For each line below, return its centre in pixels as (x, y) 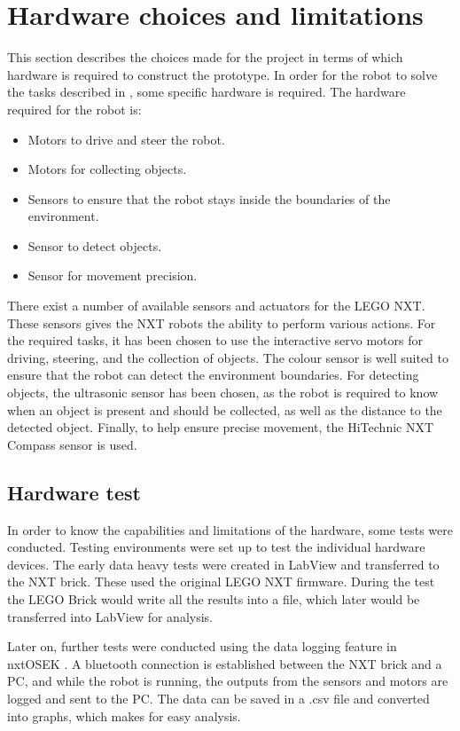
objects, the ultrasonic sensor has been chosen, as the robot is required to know (223, 393)
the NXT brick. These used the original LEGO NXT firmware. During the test (221, 582)
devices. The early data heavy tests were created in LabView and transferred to (223, 564)
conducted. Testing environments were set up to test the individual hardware (216, 547)
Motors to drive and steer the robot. (126, 139)
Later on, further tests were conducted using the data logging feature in (202, 646)
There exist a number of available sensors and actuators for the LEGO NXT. (216, 306)
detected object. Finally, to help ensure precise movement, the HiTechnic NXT (221, 427)
